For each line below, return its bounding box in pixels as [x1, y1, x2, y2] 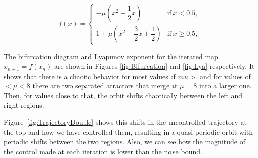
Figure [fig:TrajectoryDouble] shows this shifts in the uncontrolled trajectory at [4, 116, 247, 127]
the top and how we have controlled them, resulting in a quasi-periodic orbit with [4, 126, 253, 137]
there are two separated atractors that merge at [32, 80, 178, 91]
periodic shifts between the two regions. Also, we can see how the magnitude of [4, 136, 245, 147]
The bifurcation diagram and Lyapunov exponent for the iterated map [4, 51, 218, 61]
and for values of [200, 71, 251, 81]
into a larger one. [199, 80, 252, 91]
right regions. [4, 100, 44, 110]
